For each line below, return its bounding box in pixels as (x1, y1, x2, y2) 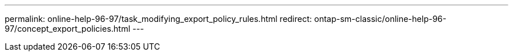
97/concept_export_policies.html (5, 24, 131, 33)
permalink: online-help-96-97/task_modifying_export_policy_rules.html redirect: (5, 14, 312, 24)
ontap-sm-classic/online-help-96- (314, 14, 447, 24)
